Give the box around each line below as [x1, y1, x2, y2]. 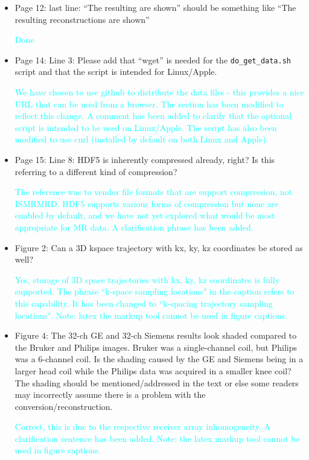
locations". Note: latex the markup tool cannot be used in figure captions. [14, 308, 288, 321]
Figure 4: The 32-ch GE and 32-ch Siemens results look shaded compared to [14, 329, 297, 342]
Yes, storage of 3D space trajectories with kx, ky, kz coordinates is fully [14, 273, 280, 286]
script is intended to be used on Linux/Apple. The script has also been [14, 121, 277, 133]
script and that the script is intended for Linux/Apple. [14, 65, 217, 78]
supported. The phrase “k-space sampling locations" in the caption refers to [14, 285, 295, 298]
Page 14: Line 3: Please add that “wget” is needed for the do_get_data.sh [14, 53, 291, 66]
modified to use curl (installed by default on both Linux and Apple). [14, 133, 269, 145]
